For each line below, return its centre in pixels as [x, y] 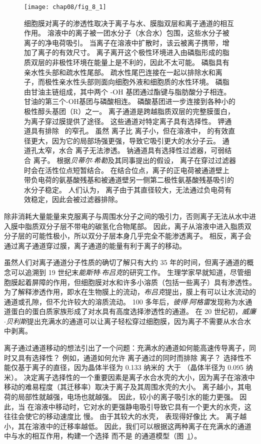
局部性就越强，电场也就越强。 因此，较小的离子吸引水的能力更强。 [127, 397]
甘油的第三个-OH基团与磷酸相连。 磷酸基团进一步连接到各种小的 [130, 101]
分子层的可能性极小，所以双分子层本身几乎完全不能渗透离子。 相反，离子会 [128, 236]
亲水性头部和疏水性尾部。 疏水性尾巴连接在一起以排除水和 [120, 72]
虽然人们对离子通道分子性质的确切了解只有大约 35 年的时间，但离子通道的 [125, 262]
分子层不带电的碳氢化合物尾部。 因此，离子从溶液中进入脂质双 [148, 226]
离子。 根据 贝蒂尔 [62, 160]
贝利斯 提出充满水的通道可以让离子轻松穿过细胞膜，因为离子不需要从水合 [125, 321]
